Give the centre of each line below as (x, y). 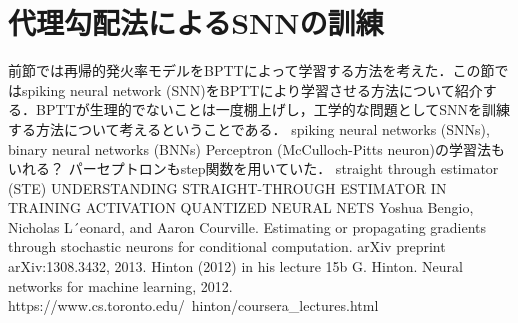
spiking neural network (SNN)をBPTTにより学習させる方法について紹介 (252, 89)
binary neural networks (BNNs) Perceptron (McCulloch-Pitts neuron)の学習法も (256, 148)
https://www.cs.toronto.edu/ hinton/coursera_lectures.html (193, 305)
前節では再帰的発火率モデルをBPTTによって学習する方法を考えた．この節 (251, 70)
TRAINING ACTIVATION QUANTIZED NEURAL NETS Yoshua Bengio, (241, 207)
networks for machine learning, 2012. (120, 285)
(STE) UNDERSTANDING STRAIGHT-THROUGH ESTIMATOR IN (227, 187)
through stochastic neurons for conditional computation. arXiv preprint (227, 246)
